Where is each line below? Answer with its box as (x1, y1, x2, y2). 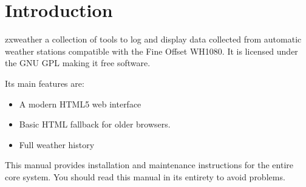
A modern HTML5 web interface (19, 97, 141, 110)
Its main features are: (5, 76, 84, 89)
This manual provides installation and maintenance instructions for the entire (5, 158, 294, 171)
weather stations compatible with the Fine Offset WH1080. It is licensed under (5, 44, 298, 57)
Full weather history (19, 138, 95, 151)
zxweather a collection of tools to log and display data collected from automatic (5, 33, 302, 46)
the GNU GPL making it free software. (5, 56, 151, 69)
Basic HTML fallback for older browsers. (19, 118, 171, 131)
